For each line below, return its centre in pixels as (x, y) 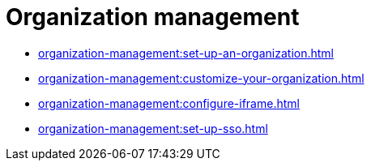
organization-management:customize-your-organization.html (201, 78)
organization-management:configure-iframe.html (169, 103)
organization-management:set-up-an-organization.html (186, 53)
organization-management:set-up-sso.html (153, 128)
